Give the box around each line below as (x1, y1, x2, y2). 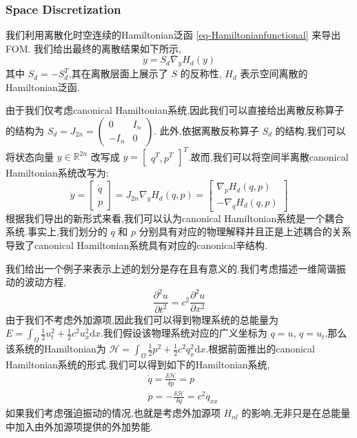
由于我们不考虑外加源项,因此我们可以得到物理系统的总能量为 (6, 312, 278, 326)
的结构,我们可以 (275, 123, 346, 137)
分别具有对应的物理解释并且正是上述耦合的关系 (139, 224, 351, 239)
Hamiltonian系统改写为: (6, 166, 109, 180)
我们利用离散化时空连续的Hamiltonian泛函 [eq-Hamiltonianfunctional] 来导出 (6, 28, 341, 42)
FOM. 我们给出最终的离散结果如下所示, (6, 41, 181, 55)
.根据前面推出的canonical (205, 341, 315, 355)
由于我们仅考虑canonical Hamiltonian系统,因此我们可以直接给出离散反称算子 (6, 103, 345, 117)
